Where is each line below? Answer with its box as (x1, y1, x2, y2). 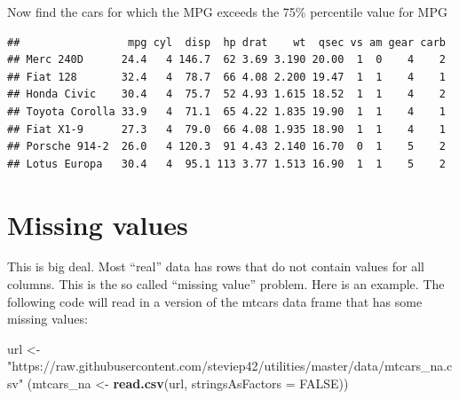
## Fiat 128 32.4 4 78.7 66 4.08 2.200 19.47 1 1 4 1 (7, 70, 446, 83)
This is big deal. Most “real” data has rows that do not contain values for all (7, 257, 424, 276)
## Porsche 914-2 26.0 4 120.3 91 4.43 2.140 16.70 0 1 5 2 (7, 140, 446, 153)
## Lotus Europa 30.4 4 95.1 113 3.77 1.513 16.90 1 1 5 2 (7, 157, 446, 170)
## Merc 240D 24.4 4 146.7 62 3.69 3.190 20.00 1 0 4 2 (7, 53, 446, 66)
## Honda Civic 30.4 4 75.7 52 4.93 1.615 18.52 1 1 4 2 (7, 88, 446, 101)
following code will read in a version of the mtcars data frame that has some (7, 292, 423, 310)
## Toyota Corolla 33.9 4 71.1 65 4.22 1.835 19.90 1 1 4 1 (7, 105, 446, 118)
